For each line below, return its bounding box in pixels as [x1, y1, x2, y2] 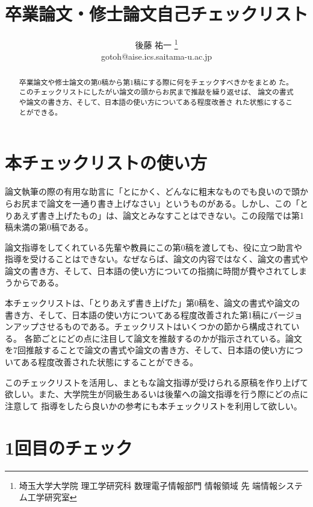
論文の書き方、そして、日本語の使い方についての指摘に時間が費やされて [5, 264, 291, 277]
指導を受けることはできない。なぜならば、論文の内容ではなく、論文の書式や [5, 253, 308, 265]
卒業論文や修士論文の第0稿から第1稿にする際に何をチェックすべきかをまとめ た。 [19, 77, 293, 87]
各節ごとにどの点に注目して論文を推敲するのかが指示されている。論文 [24, 332, 302, 344]
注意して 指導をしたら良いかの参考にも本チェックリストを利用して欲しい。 [5, 399, 302, 412]
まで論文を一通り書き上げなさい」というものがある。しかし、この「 [29, 197, 300, 209]
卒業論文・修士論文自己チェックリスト [5, 1, 309, 26]
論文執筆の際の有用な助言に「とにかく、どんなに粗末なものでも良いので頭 [5, 185, 300, 198]
